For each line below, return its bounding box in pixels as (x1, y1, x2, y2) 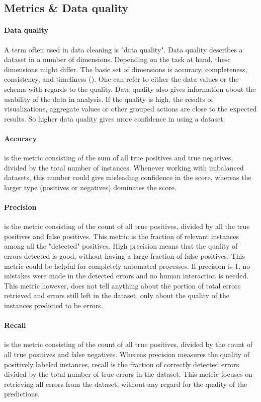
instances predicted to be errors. (4, 300, 103, 311)
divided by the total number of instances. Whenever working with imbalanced (4, 162, 244, 173)
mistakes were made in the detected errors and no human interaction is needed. (4, 270, 249, 281)
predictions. (4, 388, 40, 399)
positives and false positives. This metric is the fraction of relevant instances (4, 231, 239, 241)
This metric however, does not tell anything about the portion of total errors (4, 280, 241, 291)
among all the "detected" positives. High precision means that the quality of (4, 241, 238, 251)
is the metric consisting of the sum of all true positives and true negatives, (4, 152, 233, 163)
